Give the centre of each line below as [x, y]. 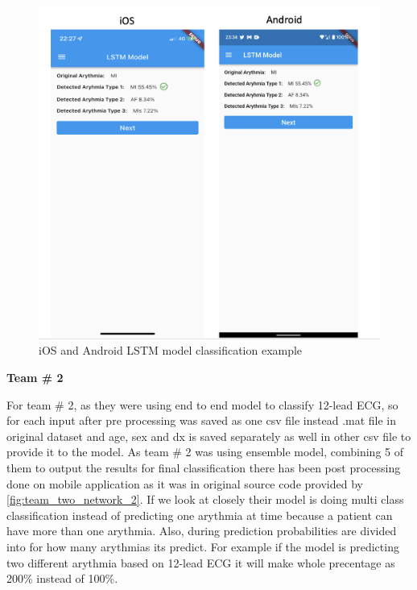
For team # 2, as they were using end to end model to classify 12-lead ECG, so [202, 404]
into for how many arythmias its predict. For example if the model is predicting [203, 546]
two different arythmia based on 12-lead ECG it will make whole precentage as [201, 562]
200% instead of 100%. [62, 578]
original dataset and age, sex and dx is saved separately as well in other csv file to [209, 436]
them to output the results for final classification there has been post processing [204, 467]
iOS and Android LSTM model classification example [171, 350]
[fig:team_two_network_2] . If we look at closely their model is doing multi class [205, 499]
